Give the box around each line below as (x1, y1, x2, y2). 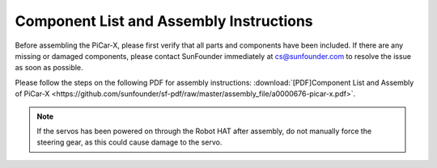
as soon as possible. (15, 63, 84, 73)
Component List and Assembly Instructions (15, 12, 313, 30)
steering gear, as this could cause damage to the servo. (36, 137, 223, 147)
